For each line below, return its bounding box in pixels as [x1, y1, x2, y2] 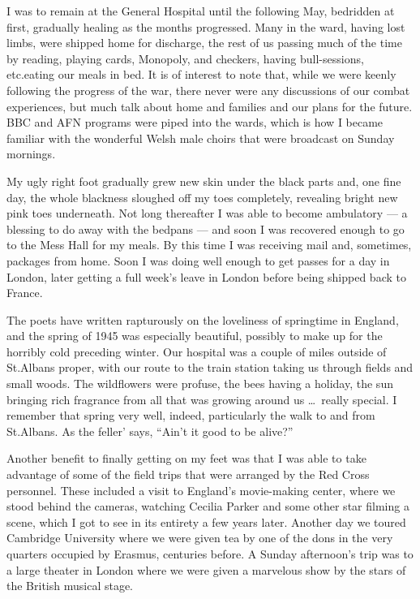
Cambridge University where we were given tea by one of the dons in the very [6, 529, 393, 546]
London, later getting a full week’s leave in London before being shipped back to [6, 268, 406, 285]
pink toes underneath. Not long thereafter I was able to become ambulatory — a [6, 205, 408, 222]
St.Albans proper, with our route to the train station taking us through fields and [6, 359, 414, 376]
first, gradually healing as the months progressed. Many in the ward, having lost [6, 18, 405, 35]
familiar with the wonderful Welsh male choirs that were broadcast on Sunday [6, 129, 395, 146]
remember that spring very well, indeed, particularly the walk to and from [6, 407, 375, 424]
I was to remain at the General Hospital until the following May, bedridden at [6, 2, 395, 19]
